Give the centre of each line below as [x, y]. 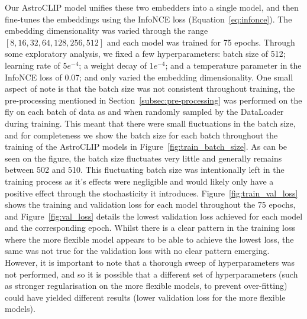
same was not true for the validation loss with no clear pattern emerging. [137, 251]
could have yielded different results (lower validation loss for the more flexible [145, 297]
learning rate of [33, 65]
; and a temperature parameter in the [233, 65]
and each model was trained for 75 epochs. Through [201, 42]
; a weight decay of [113, 65]
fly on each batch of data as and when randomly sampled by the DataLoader [144, 112]
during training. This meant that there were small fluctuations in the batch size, [150, 123]
